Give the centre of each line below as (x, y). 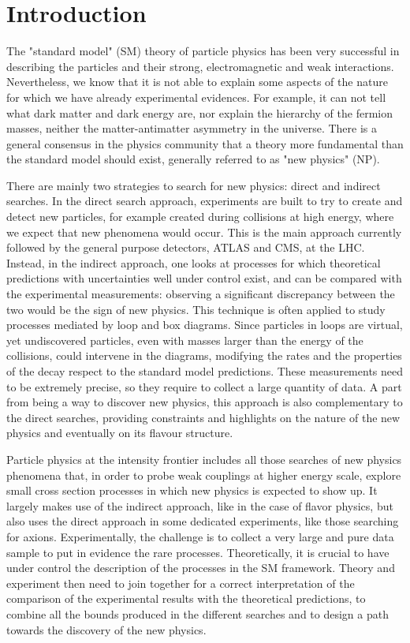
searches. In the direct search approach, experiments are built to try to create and (205, 201)
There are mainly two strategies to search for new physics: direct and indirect (194, 185)
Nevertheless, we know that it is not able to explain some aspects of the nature (197, 82)
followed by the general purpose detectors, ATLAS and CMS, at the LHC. (186, 247)
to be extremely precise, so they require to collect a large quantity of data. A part (204, 386)
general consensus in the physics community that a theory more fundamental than (205, 143)
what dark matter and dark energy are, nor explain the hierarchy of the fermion (199, 112)
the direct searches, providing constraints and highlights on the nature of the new (203, 417)
